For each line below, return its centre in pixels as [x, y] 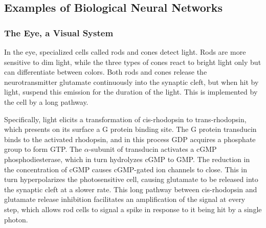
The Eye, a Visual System [59, 32]
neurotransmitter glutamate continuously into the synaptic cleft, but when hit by [131, 82]
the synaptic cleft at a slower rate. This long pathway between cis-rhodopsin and [131, 189]
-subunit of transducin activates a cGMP [153, 149]
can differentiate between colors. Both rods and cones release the [106, 72]
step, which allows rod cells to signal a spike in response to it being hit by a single [133, 209]
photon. [16, 219]
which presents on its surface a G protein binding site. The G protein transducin [130, 129]
